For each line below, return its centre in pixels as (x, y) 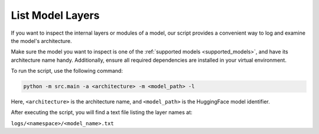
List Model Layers (55, 15)
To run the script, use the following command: (67, 71)
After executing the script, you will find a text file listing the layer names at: (102, 112)
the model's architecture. (41, 41)
